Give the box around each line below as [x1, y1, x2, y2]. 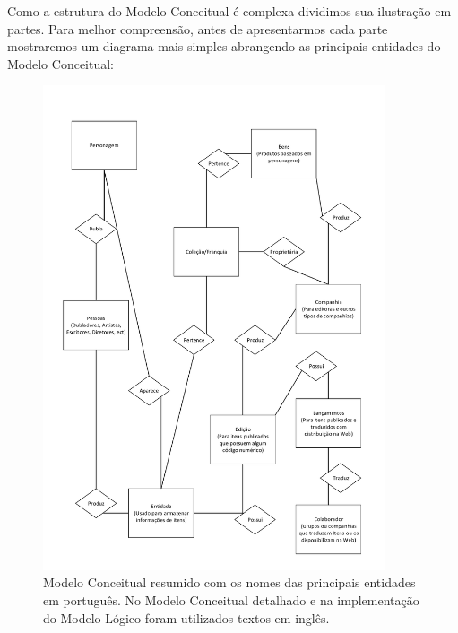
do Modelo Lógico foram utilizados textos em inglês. [43, 608, 330, 627]
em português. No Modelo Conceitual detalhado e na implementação [43, 591, 419, 610]
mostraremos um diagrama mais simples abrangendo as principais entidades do [7, 37, 441, 56]
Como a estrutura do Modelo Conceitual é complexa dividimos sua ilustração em [7, 2, 452, 20]
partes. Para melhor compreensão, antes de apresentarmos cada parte [7, 19, 388, 38]
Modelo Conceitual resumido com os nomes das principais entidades [43, 573, 416, 592]
